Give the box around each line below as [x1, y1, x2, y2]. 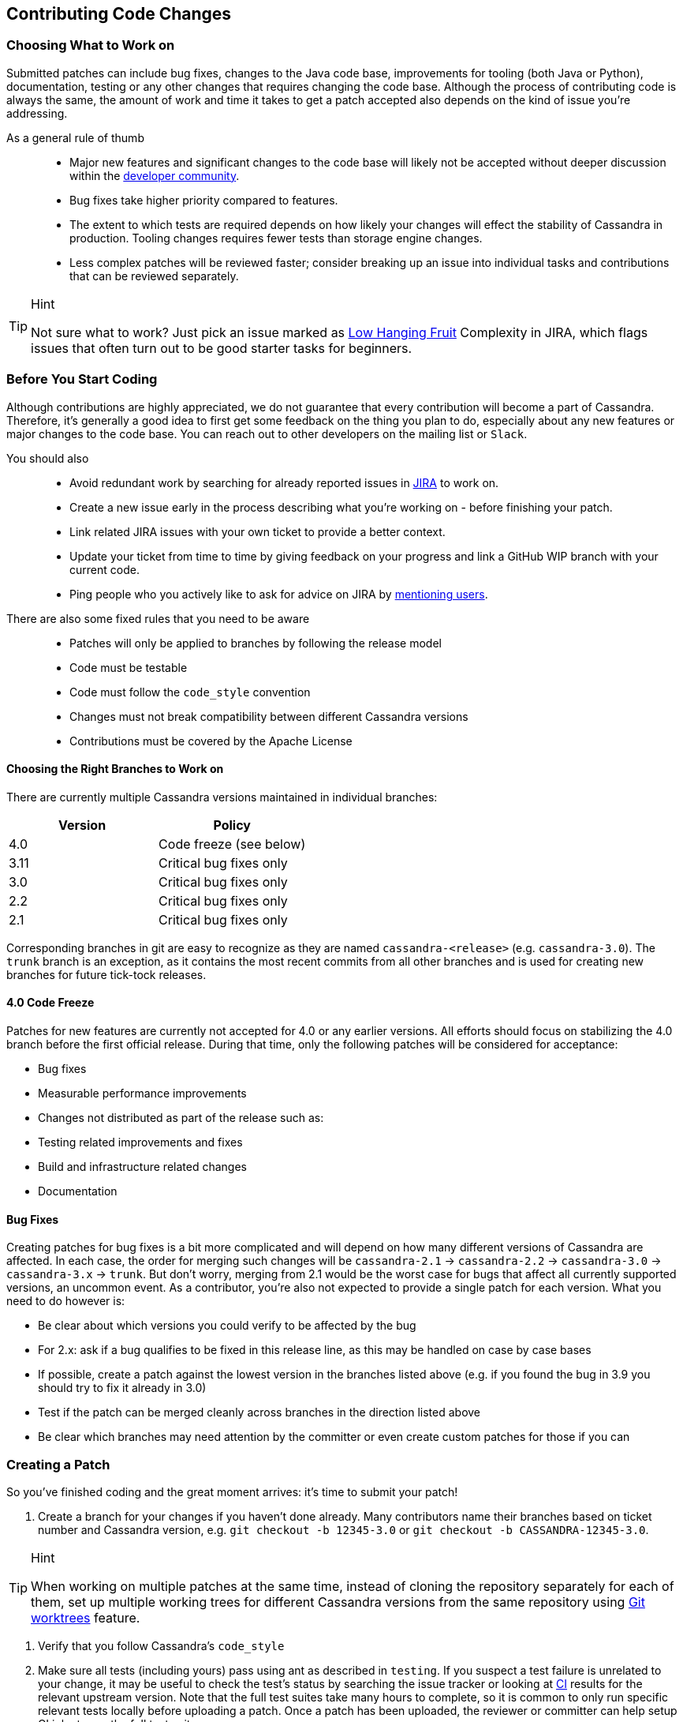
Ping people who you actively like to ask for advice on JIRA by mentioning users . [69, 587, 488, 601]
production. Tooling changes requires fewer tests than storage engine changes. [69, 231, 483, 245]
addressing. [6, 106, 68, 120]
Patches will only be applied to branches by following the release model [69, 636, 442, 650]
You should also [6, 451, 89, 465]
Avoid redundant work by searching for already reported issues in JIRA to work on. [69, 475, 499, 490]
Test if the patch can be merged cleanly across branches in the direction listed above [38, 1405, 481, 1420]
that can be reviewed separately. [69, 268, 239, 283]
